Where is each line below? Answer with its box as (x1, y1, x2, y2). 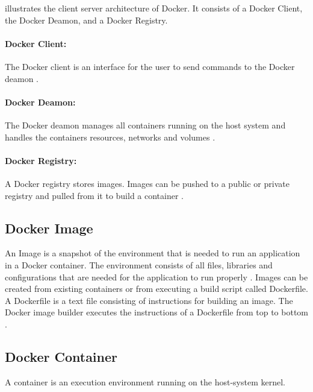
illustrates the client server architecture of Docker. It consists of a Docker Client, (5, 2, 303, 14)
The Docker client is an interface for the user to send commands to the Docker (5, 60, 295, 72)
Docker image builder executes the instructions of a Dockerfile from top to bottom (5, 306, 309, 318)
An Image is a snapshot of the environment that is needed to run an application (5, 247, 300, 259)
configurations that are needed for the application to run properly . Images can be (5, 270, 308, 283)
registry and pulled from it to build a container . (5, 189, 184, 201)
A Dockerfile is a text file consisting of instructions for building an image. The (5, 294, 293, 306)
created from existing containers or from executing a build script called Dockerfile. (5, 282, 308, 295)
